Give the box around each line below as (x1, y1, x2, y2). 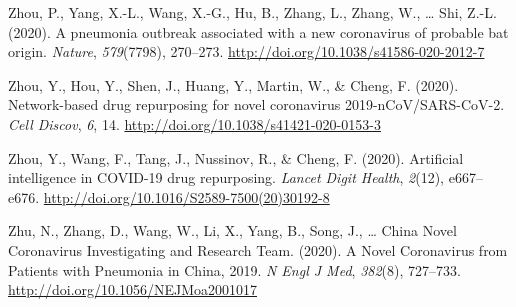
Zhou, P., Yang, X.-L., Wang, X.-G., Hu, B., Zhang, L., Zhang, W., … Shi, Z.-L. (8, 2, 497, 22)
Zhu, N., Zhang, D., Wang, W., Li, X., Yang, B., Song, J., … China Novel (8, 220, 457, 241)
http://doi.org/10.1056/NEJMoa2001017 (8, 279, 257, 300)
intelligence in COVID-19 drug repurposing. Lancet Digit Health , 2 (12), (8, 167, 445, 188)
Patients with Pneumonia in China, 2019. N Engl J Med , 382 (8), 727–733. (8, 259, 461, 280)
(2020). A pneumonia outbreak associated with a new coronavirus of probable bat (8, 21, 509, 42)
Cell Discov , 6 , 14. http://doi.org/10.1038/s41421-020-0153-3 (8, 113, 381, 134)
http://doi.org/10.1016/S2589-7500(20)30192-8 (43, 186, 330, 207)
